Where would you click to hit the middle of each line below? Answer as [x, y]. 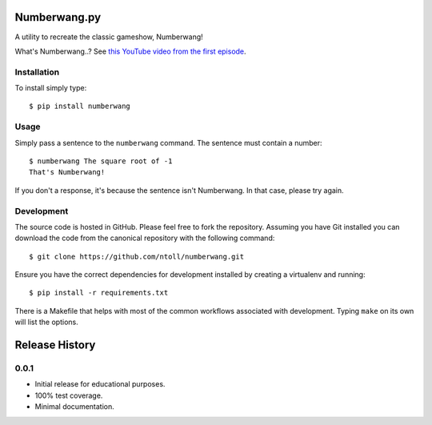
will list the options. [47, 322]
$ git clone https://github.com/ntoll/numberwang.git [136, 257]
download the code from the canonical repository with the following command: [145, 238]
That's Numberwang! [67, 172]
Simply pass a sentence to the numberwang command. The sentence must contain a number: [169, 142]
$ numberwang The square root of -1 [101, 161]
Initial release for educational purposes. [100, 384]
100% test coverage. [69, 395]
